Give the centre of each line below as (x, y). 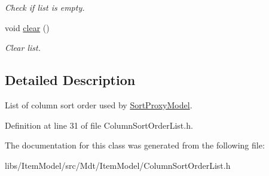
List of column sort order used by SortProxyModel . (99, 104)
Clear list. (23, 48)
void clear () (27, 27)
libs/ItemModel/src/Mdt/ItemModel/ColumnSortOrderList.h (118, 165)
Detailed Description (70, 80)
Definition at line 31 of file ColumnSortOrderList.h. (99, 125)
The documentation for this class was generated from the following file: (135, 145)
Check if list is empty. (45, 7)
